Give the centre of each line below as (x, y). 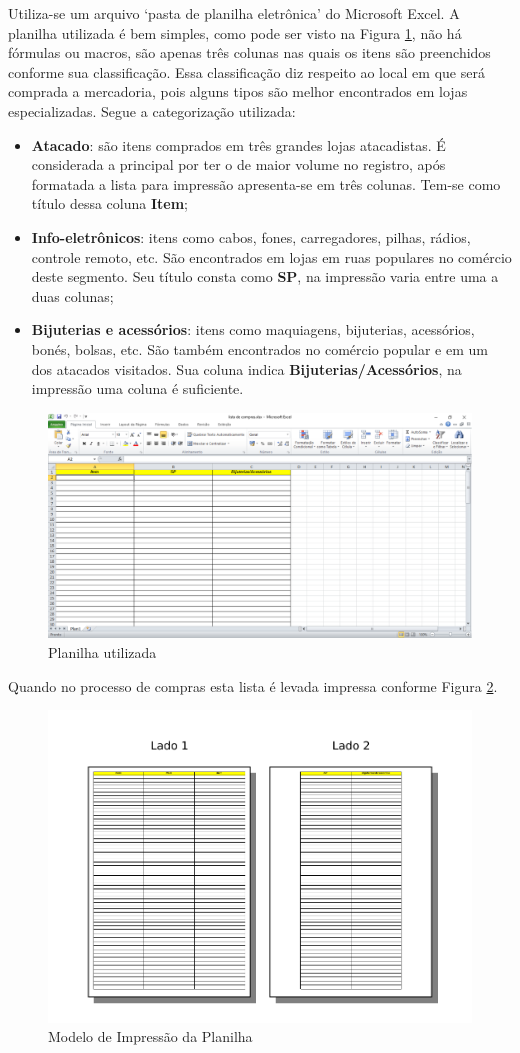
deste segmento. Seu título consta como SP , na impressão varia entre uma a (265, 276)
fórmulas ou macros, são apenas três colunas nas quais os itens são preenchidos (249, 52)
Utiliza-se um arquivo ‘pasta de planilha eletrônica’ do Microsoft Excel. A (234, 13)
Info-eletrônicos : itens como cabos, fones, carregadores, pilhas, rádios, (251, 236)
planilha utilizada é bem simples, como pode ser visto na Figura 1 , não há (235, 32)
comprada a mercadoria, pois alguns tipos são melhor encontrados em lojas (238, 91)
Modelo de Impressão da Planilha (150, 1036)
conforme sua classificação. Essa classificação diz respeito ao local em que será (246, 71)
